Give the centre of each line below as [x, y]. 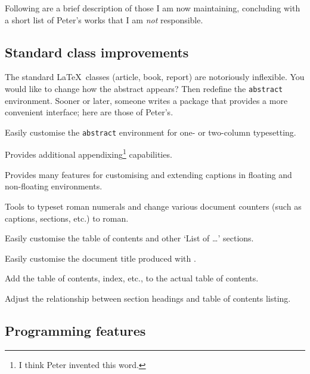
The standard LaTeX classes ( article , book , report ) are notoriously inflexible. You [155, 77]
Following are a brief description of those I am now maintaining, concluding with [153, 8]
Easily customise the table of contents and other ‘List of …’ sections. [129, 238]
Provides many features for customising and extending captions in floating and [148, 174]
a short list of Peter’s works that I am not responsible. [104, 19]
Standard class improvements [97, 52]
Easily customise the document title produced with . [100, 258]
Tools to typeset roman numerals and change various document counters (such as [153, 206]
